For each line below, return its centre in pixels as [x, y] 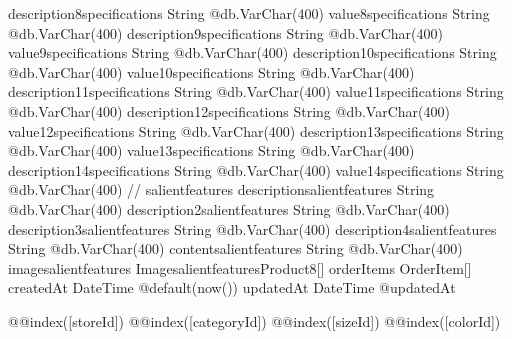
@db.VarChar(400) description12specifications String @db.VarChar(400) [229, 110]
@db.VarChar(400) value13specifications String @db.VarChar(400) [211, 150]
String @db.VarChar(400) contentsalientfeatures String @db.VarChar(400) [235, 248]
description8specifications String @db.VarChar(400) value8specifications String [249, 13]
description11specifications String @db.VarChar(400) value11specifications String [256, 91]
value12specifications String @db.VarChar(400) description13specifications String [256, 130]
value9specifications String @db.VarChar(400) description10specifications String [252, 52]
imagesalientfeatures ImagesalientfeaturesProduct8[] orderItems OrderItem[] [240, 267]
